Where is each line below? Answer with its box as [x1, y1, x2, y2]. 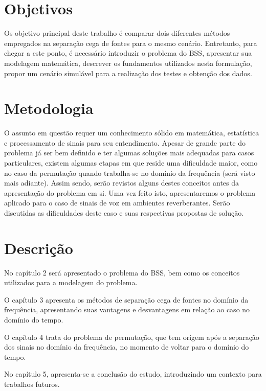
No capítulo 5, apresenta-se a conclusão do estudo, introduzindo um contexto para [4, 369, 262, 379]
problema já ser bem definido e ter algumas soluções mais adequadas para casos [4, 147, 254, 158]
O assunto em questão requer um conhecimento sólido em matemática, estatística [4, 127, 259, 138]
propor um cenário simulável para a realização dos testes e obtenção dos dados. [4, 67, 252, 78]
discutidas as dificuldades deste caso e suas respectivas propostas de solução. [4, 207, 244, 218]
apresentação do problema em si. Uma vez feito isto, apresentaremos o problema [4, 187, 256, 198]
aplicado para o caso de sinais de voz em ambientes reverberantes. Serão [4, 197, 230, 208]
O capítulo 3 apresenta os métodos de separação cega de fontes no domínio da [4, 294, 249, 305]
